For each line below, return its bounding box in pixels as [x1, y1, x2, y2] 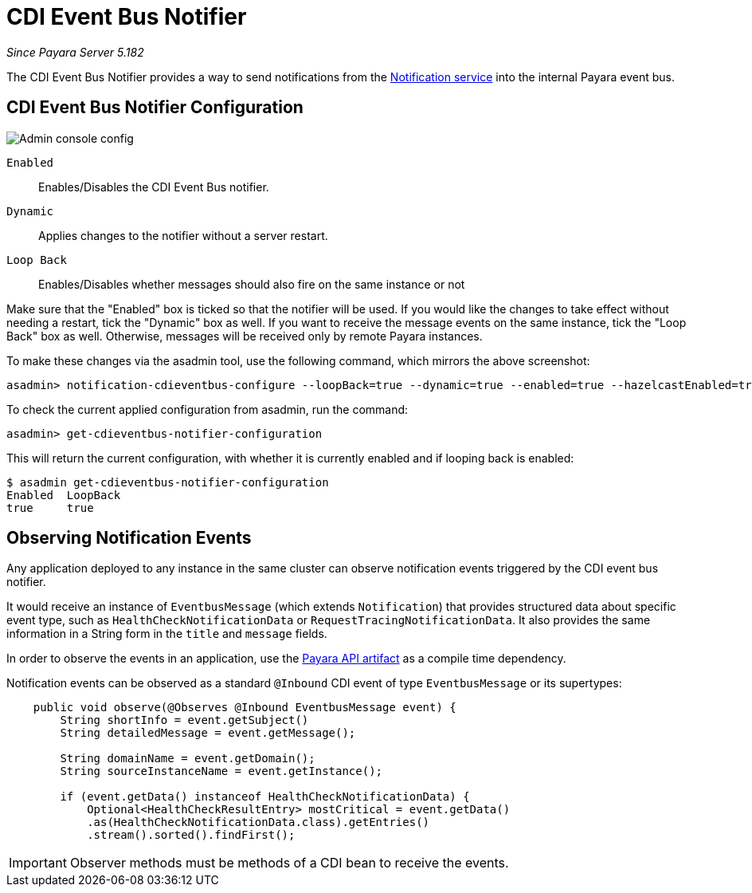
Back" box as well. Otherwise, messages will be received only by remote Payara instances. [6, 328, 483, 343]
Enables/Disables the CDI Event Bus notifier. [38, 179, 269, 194]
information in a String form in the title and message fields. [6, 627, 327, 641]
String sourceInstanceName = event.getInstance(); [60, 765, 383, 778]
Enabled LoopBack [6, 488, 121, 502]
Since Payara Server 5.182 [6, 45, 144, 59]
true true [6, 501, 94, 514]
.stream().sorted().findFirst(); [87, 828, 296, 842]
